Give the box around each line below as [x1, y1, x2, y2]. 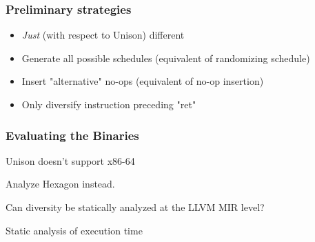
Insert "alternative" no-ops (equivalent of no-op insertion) [21, 74, 264, 88]
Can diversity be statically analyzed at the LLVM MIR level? [6, 200, 265, 214]
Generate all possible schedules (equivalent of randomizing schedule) [21, 50, 310, 65]
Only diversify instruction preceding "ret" [21, 97, 196, 111]
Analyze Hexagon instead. [6, 177, 115, 191]
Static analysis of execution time [6, 223, 143, 237]
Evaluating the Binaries [6, 126, 139, 143]
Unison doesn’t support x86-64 [6, 153, 135, 168]
